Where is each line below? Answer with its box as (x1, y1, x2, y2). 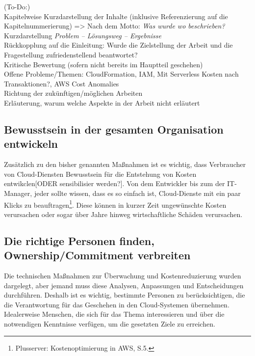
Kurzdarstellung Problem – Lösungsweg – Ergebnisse (4, 30, 161, 40)
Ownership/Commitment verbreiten (4, 247, 191, 263)
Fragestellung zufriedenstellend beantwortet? (4, 49, 138, 59)
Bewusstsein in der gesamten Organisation (4, 121, 224, 137)
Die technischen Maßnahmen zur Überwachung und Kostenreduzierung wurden (4, 270, 241, 280)
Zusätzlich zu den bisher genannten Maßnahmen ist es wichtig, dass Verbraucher (4, 159, 246, 169)
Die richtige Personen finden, (4, 233, 154, 248)
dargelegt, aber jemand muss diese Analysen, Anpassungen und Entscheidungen (4, 280, 244, 290)
